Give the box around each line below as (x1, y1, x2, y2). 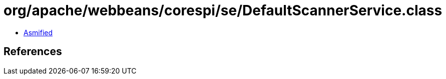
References (4, 45, 62, 58)
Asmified (24, 28, 53, 37)
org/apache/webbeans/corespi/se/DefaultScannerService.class (4, 2, 442, 19)
